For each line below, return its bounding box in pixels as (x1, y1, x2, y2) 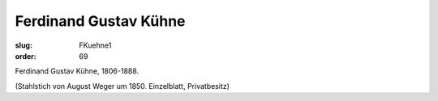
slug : (15, 40, 32, 50)
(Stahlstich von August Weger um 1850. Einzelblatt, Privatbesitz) (15, 81, 230, 90)
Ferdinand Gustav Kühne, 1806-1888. (15, 66, 140, 76)
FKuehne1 (79, 40, 112, 50)
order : (15, 51, 36, 61)
